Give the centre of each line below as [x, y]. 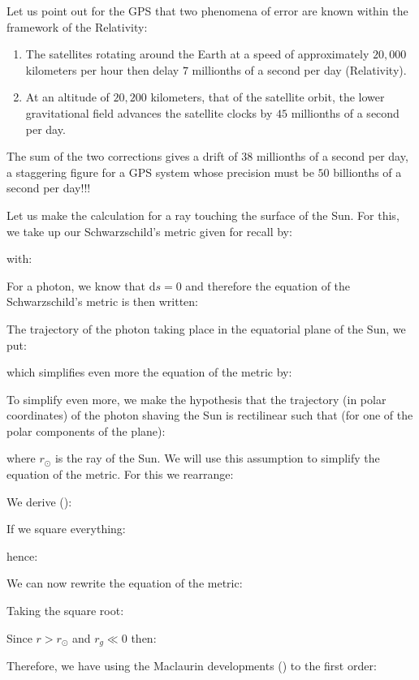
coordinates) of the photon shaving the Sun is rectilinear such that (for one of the [210, 415]
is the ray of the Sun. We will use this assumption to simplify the [217, 458]
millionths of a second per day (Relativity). [299, 69]
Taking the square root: [65, 611]
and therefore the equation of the [268, 285]
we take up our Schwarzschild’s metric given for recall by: [149, 231]
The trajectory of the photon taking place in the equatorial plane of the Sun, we [206, 328]
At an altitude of [67, 97]
